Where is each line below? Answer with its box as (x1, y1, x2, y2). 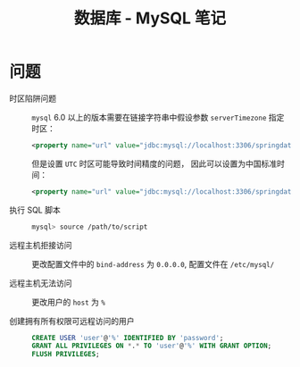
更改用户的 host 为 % (31, 296, 105, 307)
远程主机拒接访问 (9, 239, 72, 250)
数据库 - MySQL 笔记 (73, 8, 227, 29)
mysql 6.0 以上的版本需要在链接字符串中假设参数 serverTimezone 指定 (31, 112, 285, 122)
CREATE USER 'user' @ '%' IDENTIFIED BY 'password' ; (31, 333, 224, 342)
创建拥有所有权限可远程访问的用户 (9, 315, 135, 326)
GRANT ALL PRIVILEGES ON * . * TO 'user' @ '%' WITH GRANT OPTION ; (31, 341, 272, 351)
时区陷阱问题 (9, 93, 56, 104)
